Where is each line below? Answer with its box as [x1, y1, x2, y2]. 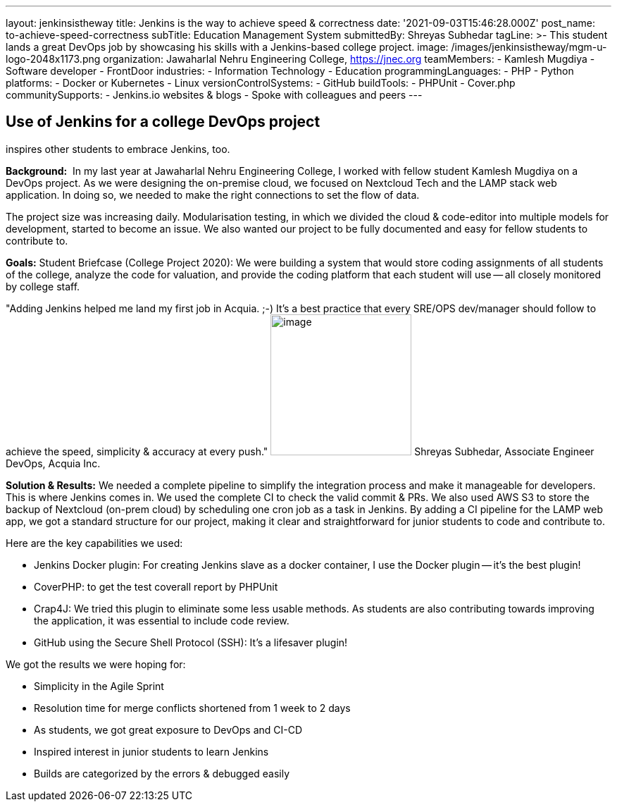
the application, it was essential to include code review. [34, 614, 289, 627]
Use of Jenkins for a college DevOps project [6, 113, 320, 131]
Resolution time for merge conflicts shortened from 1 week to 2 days [34, 701, 351, 714]
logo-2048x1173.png [6, 53, 101, 65]
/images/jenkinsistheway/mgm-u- [451, 41, 607, 53]
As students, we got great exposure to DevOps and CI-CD [34, 723, 303, 736]
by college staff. [6, 280, 80, 292]
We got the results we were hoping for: [6, 658, 186, 670]
